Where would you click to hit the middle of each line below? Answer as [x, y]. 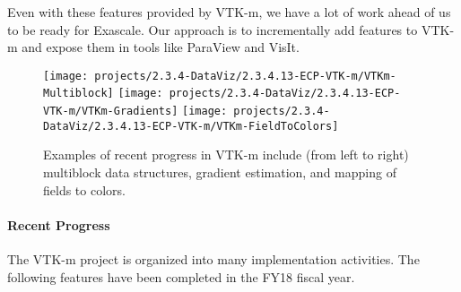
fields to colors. [84, 189]
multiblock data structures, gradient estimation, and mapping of [220, 172]
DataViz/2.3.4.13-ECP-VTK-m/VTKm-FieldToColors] [191, 126]
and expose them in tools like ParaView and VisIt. [161, 47]
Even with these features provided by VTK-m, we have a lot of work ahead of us [229, 12]
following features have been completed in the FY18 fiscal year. [181, 276]
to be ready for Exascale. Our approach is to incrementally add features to [213, 29]
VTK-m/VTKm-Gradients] [111, 112]
